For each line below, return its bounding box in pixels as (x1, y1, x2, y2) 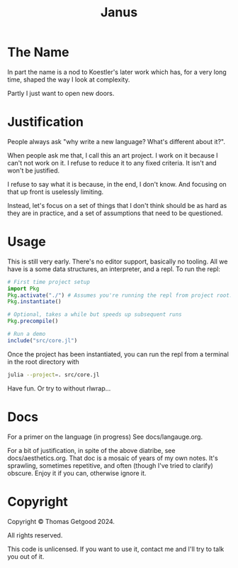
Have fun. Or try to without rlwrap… (7, 384, 111, 393)
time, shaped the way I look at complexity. (7, 75, 130, 84)
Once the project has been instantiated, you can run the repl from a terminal (7, 349, 229, 359)
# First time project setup (7, 278, 91, 285)
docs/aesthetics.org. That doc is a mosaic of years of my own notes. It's (7, 454, 218, 462)
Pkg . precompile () (7, 317, 59, 325)
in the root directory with (7, 357, 79, 366)
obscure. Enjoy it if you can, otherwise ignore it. (7, 469, 147, 477)
